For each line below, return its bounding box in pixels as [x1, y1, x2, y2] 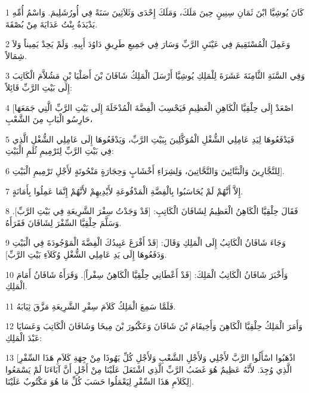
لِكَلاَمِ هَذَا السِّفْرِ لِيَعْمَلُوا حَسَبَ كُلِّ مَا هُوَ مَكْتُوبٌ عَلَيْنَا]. [5, 375, 194, 387]
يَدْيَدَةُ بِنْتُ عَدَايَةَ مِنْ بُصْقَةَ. [5, 17, 98, 30]
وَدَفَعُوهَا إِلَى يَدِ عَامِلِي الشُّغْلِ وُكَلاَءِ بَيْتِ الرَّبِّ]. [5, 247, 167, 260]
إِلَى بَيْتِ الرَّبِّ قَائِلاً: [5, 81, 72, 93]
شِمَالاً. [5, 49, 27, 61]
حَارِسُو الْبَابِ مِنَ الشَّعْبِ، [5, 113, 93, 125]
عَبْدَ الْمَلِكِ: [5, 331, 42, 344]
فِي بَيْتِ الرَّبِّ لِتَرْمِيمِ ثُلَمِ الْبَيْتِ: [5, 144, 114, 157]
